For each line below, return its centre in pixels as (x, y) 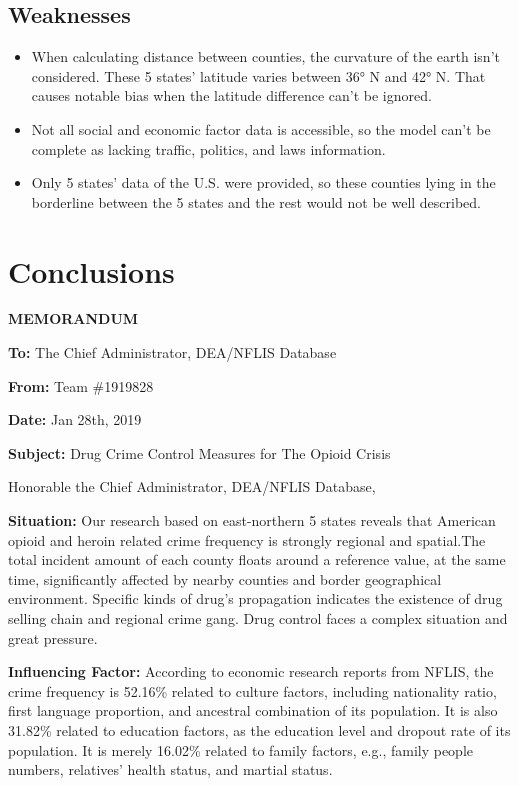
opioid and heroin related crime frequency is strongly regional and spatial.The (247, 539)
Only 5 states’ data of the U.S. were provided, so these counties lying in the (263, 182)
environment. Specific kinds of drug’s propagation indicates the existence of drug (255, 598)
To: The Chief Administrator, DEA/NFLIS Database (172, 352)
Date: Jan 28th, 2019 (75, 419)
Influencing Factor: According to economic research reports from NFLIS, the (251, 671)
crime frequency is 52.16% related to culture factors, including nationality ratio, (252, 690)
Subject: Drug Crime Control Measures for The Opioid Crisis (199, 452)
